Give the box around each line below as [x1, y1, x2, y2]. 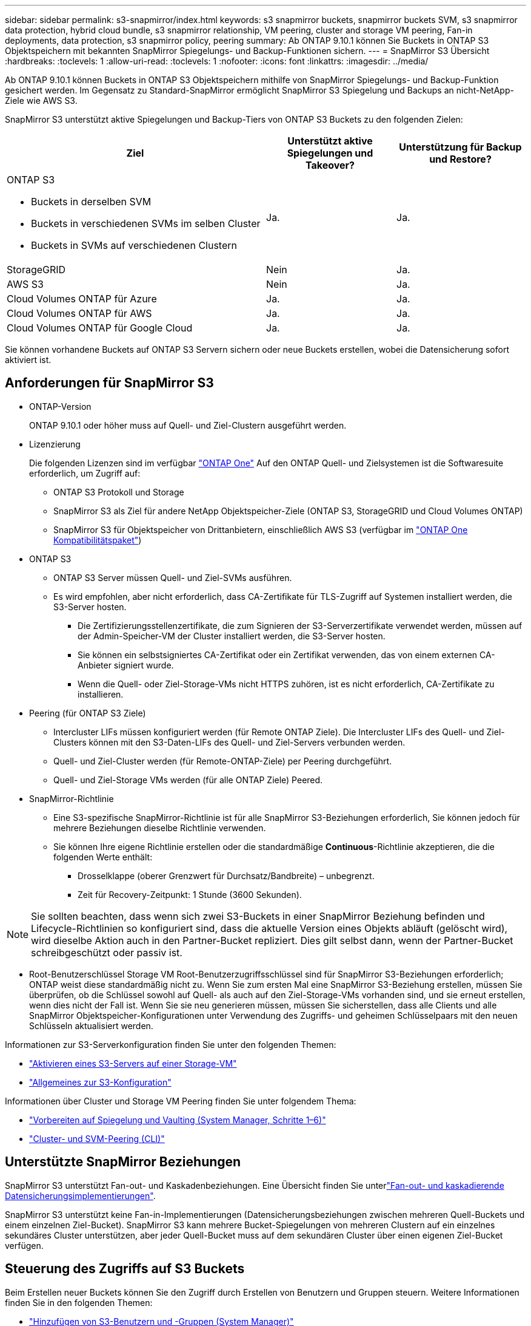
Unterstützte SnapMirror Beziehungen [5, 1154, 241, 1170]
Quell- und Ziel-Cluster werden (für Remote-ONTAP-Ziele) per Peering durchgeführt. [53, 755, 392, 766]
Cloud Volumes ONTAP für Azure [7, 293, 157, 305]
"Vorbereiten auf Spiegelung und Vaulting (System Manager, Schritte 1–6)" [29, 1114, 326, 1125]
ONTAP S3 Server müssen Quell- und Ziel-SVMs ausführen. [53, 572, 292, 583]
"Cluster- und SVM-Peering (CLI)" [29, 1133, 165, 1144]
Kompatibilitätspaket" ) [53, 534, 142, 545]
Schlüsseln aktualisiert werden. [29, 1020, 153, 1031]
